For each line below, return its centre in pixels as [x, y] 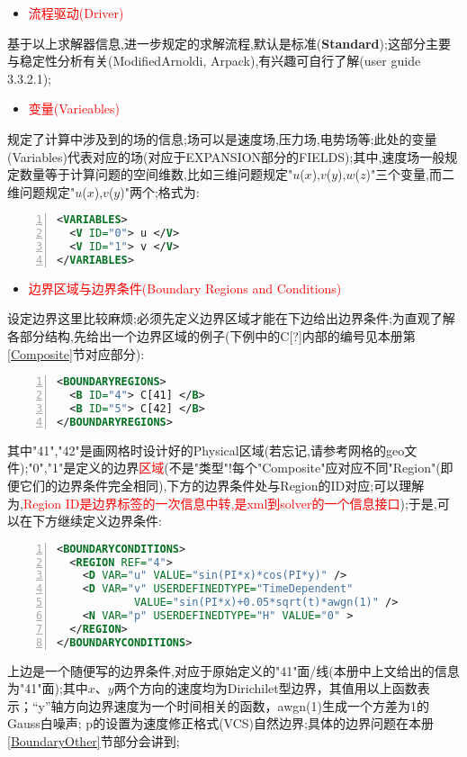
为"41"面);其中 [48, 688]
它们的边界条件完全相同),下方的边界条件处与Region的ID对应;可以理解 [222, 485]
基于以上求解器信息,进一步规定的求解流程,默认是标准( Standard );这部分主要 [229, 43]
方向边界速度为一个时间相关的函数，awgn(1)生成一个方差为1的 [246, 705]
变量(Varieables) [74, 108]
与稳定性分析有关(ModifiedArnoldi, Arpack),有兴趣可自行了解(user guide [214, 61]
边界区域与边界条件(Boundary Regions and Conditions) [185, 288]
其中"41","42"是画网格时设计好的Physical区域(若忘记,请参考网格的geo [206, 450]
